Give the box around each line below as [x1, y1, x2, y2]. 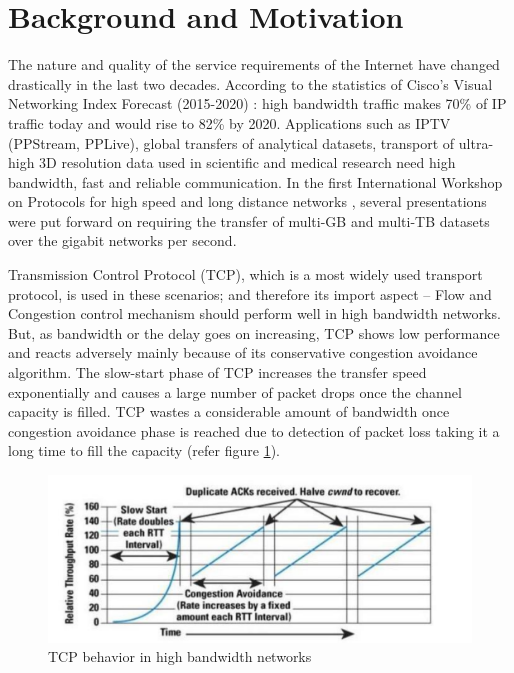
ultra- [458, 132, 494, 153]
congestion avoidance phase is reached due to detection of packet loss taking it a [8, 420, 500, 441]
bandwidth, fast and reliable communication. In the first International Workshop [8, 171, 503, 192]
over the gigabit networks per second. [8, 230, 237, 251]
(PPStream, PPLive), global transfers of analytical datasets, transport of [8, 132, 455, 153]
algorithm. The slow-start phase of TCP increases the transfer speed [8, 362, 427, 383]
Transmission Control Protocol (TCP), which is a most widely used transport [8, 264, 483, 285]
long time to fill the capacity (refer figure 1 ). [8, 440, 280, 461]
